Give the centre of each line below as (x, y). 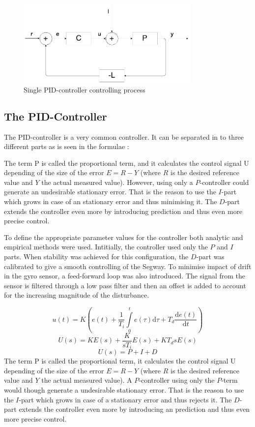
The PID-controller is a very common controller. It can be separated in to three (124, 137)
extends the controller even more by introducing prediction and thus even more (123, 211)
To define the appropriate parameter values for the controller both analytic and (124, 237)
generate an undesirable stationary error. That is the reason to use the (110, 192)
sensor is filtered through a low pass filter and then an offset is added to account (125, 285)
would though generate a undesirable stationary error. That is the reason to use (124, 389)
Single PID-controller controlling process (85, 89)
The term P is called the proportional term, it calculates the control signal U (120, 361)
